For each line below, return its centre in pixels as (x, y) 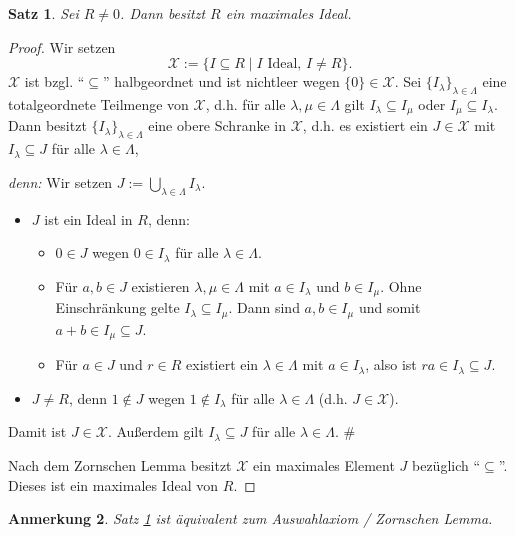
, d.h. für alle (245, 103)
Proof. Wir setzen (62, 46)
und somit (389, 307)
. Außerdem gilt (155, 431)
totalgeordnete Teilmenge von (98, 103)
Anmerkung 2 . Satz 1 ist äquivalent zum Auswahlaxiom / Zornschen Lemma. (250, 518)
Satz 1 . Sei (43, 13)
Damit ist (37, 431)
